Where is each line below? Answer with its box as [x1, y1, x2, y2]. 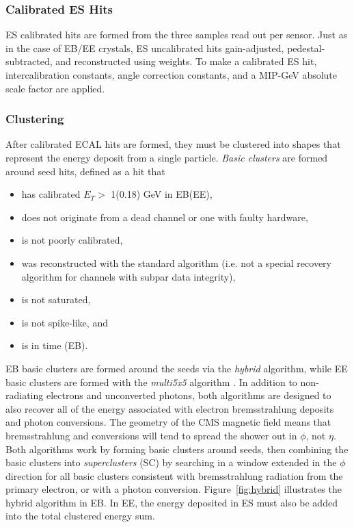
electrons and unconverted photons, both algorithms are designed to [46, 388, 331, 402]
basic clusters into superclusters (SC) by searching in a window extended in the [5, 455, 337, 470]
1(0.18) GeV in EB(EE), [111, 187, 213, 201]
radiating [5, 388, 44, 402]
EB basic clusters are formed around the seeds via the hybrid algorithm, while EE [5, 361, 348, 375]
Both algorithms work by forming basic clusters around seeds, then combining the [5, 441, 349, 456]
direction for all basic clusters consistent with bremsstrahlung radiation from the [5, 468, 343, 483]
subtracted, [5, 54, 53, 68]
